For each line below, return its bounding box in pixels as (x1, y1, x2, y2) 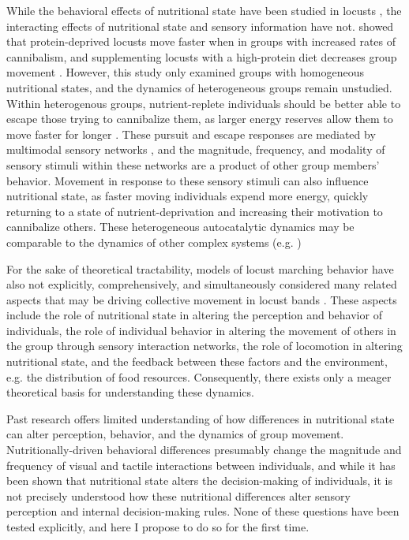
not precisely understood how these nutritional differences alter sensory (6, 487, 351, 504)
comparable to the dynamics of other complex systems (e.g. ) (6, 233, 302, 250)
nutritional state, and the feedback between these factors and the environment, (6, 353, 388, 370)
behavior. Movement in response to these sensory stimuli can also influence (6, 172, 369, 188)
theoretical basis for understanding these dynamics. (6, 384, 254, 400)
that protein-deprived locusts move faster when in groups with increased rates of (6, 33, 396, 50)
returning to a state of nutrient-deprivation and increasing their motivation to (6, 203, 383, 219)
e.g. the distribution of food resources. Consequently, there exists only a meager (6, 368, 392, 385)
